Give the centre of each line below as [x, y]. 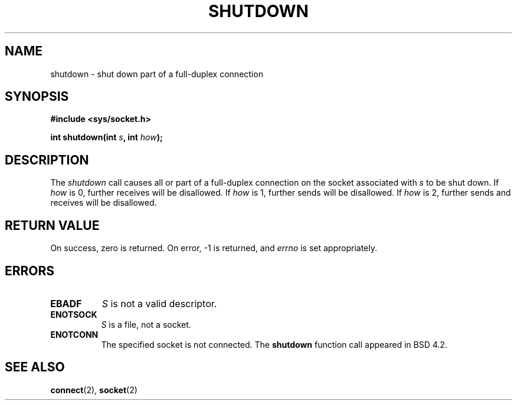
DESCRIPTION [47, 160]
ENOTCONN [74, 334]
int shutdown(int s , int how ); [107, 137]
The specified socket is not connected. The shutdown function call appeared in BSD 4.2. [274, 344]
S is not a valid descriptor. [159, 303]
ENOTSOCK [74, 314]
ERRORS [30, 271]
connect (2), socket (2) [94, 390]
